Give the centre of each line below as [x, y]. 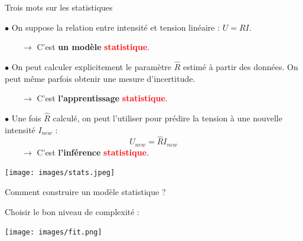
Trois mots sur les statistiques [59, 7]
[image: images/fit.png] [53, 232]
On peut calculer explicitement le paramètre [92, 67]
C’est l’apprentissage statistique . [102, 98]
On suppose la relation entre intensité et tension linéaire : [116, 27]
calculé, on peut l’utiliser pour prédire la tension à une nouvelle [167, 118]
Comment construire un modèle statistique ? [85, 192]
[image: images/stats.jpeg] [60, 173]
